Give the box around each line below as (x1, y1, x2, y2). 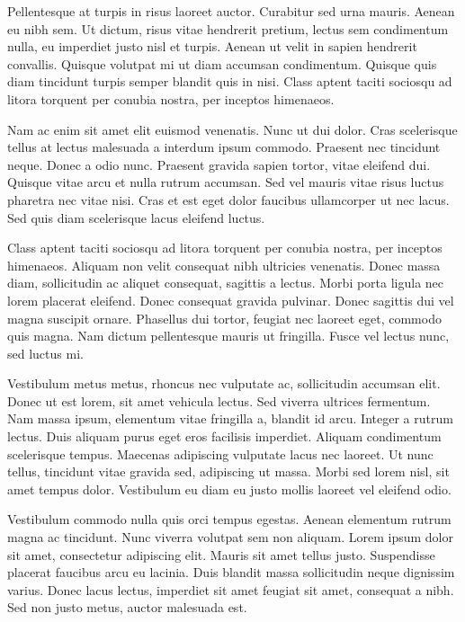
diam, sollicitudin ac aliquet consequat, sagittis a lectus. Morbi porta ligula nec (7, 273, 444, 292)
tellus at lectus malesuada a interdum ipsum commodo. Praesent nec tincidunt (7, 138, 441, 156)
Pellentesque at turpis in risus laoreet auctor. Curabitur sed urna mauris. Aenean (7, 2, 455, 20)
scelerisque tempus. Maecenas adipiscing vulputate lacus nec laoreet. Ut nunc (7, 444, 434, 463)
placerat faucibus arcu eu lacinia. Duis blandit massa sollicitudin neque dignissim (7, 563, 455, 582)
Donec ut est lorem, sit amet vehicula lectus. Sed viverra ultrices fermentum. (7, 391, 431, 410)
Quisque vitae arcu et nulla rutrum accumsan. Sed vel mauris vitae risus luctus (7, 173, 444, 191)
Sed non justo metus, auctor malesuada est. (7, 598, 247, 617)
